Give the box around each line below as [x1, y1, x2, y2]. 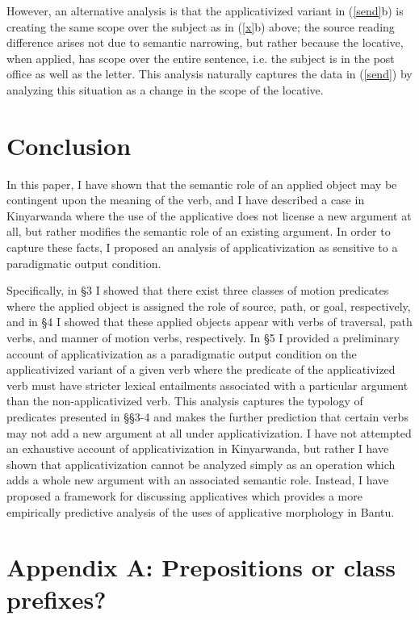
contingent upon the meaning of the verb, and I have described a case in [6, 191, 365, 208]
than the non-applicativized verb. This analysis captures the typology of [6, 392, 363, 409]
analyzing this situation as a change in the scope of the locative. [6, 81, 324, 98]
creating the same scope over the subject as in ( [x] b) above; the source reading [6, 18, 395, 35]
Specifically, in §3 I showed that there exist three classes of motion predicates [6, 282, 389, 299]
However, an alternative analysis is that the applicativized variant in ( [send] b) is [6, 2, 404, 19]
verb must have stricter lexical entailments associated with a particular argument [6, 376, 409, 393]
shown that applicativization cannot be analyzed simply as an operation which [6, 455, 396, 472]
